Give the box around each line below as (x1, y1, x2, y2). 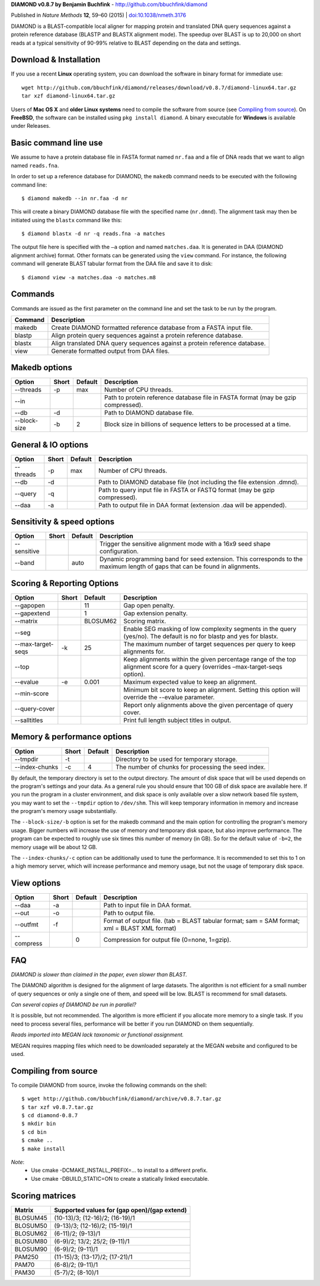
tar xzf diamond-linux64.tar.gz (21, 93, 116, 99)
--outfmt (14, 921, 39, 929)
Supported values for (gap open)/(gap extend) (54, 1206, 187, 1214)
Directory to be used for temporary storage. (116, 755, 238, 763)
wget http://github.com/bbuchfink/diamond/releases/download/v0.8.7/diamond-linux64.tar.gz (21, 84, 296, 91)
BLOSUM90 (14, 1245, 47, 1253)
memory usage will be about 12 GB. (11, 843, 98, 850)
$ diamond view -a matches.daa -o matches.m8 (21, 274, 156, 280)
